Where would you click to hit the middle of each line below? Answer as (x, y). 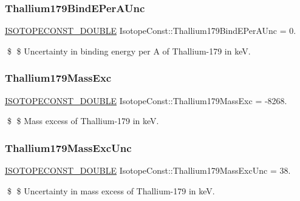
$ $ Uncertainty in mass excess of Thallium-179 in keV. (111, 190)
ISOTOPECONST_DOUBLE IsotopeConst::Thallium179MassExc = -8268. (146, 100)
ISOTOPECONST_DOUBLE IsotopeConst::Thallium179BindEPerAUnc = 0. (151, 31)
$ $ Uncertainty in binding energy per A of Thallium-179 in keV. (129, 51)
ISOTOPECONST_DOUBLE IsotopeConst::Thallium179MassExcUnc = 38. (148, 170)
